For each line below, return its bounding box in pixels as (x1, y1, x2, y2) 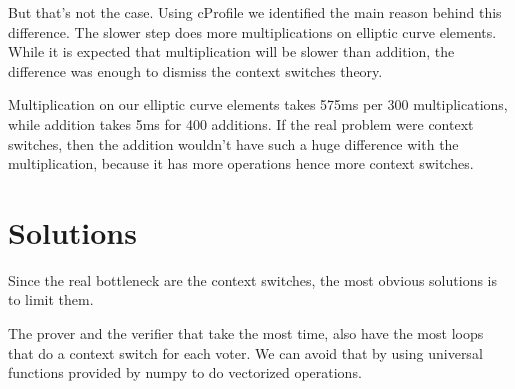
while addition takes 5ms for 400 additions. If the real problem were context (8, 113, 474, 134)
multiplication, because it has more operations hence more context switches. (8, 153, 474, 174)
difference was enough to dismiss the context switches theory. (8, 60, 383, 81)
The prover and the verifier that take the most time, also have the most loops (8, 323, 484, 344)
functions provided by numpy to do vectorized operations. (8, 362, 362, 383)
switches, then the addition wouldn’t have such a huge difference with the (8, 133, 459, 154)
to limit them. (8, 289, 94, 310)
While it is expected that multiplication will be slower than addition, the (8, 41, 455, 62)
